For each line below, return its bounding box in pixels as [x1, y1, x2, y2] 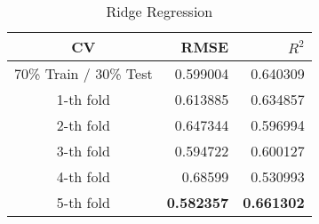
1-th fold [56, 89, 110, 109]
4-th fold [56, 166, 110, 187]
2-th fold [56, 115, 110, 135]
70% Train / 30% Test [14, 63, 153, 84]
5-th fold [56, 192, 110, 212]
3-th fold [56, 140, 110, 161]
